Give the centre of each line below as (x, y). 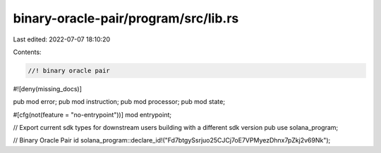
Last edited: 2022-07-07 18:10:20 (62, 39)
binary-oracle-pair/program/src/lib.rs (126, 18)
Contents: (27, 52)
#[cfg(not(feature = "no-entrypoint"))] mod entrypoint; (92, 114)
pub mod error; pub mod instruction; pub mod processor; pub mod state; (119, 102)
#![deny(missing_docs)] (48, 88)
